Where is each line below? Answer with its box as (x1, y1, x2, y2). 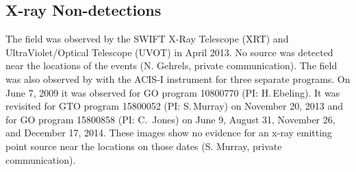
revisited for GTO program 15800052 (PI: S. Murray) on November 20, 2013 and (5, 99, 344, 113)
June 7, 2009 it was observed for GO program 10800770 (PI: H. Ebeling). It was (5, 85, 340, 99)
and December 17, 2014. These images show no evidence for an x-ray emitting (5, 125, 332, 140)
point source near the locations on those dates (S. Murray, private (5, 138, 282, 153)
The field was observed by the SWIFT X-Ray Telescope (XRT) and (5, 32, 289, 46)
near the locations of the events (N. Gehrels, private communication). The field (5, 58, 338, 73)
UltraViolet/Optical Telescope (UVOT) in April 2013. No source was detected (5, 45, 333, 59)
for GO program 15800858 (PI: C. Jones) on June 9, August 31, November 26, (5, 112, 335, 126)
